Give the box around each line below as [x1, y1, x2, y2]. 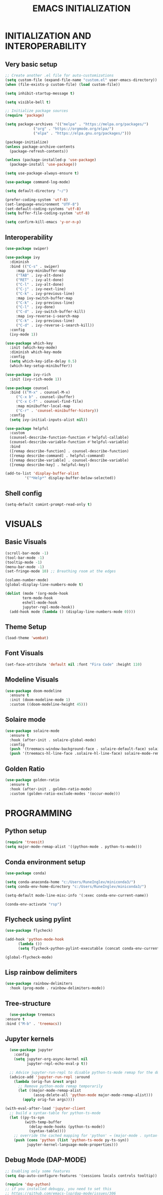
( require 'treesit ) [5, 840, 45, 845]
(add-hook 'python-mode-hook [5, 937, 64, 942]
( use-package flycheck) [5, 928, 53, 933]
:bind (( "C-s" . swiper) [9, 264, 60, 269]
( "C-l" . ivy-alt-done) [16, 282, 64, 287]
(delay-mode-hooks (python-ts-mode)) [29, 1124, 105, 1129]
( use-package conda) [5, 871, 47, 876]
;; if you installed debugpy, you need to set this [5, 1187, 112, 1192]
